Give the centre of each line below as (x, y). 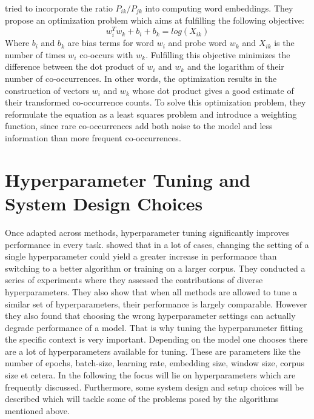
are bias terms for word (111, 43)
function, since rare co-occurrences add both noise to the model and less (139, 126)
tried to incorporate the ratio (59, 8)
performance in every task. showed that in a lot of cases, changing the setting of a (157, 244)
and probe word (198, 43)
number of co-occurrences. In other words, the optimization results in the (141, 79)
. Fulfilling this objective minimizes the (218, 54)
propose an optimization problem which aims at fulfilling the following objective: (155, 20)
